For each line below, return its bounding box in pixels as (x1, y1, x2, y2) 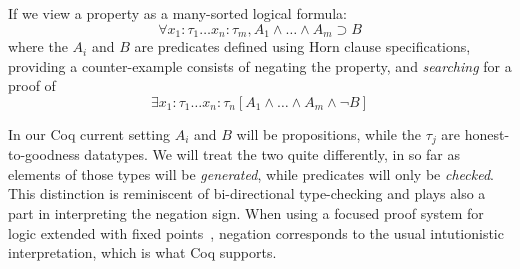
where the (8, 36, 68, 57)
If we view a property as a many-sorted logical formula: (8, 3, 348, 23)
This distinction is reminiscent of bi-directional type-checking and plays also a (8, 183, 486, 204)
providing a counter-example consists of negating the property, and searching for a (8, 55, 512, 76)
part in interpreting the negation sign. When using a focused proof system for (8, 203, 484, 224)
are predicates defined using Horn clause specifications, (134, 36, 471, 57)
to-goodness (8, 144, 80, 165)
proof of (8, 75, 56, 96)
